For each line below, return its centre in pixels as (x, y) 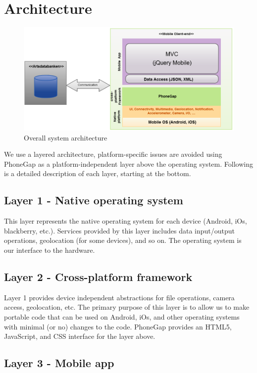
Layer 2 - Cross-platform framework (98, 276)
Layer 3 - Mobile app (59, 363)
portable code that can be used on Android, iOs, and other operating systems (122, 316)
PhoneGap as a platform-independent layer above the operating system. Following (128, 163)
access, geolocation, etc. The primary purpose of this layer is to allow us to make (127, 307)
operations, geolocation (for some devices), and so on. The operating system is (123, 240)
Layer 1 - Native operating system (94, 200)
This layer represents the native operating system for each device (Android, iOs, (126, 221)
